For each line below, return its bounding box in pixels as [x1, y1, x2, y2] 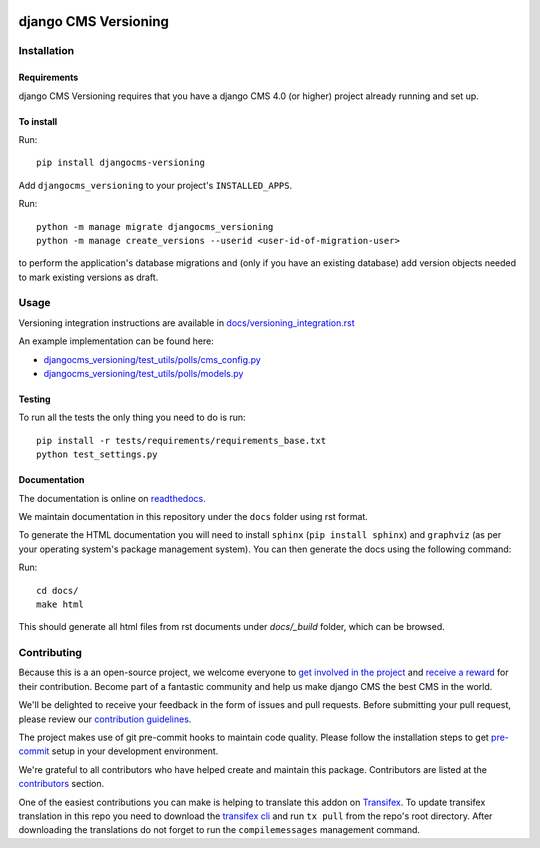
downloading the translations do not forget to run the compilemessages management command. [18, 824, 420, 836]
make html [36, 598, 84, 610]
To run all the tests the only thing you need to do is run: [18, 411, 246, 424]
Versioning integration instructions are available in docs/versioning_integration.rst [18, 316, 355, 329]
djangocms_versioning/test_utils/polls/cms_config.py [43, 353, 262, 365]
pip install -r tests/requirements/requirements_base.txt [36, 435, 327, 446]
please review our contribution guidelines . [18, 713, 192, 725]
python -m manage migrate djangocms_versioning [36, 221, 274, 232]
